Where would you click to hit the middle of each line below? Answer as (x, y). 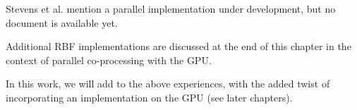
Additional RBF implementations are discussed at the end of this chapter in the (178, 46)
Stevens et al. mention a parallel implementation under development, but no (171, 8)
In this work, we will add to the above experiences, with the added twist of (168, 84)
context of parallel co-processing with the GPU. (109, 60)
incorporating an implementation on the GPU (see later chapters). (149, 97)
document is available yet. (62, 22)
